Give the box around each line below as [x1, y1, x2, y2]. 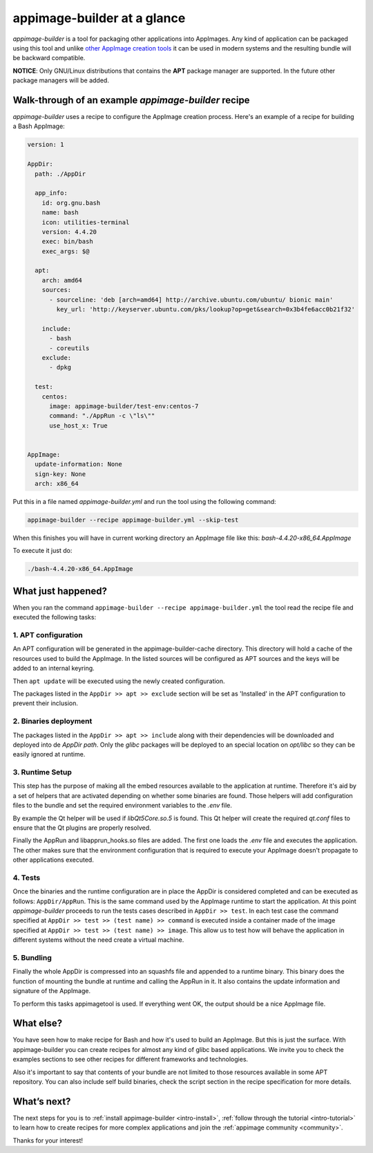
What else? [12, 1017, 62, 1029]
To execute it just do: [12, 547, 73, 555]
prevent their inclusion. [12, 699, 79, 707]
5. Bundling [12, 953, 52, 963]
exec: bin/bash [41, 237, 93, 246]
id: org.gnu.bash [41, 199, 101, 207]
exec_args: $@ [41, 247, 90, 255]
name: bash [41, 208, 79, 217]
